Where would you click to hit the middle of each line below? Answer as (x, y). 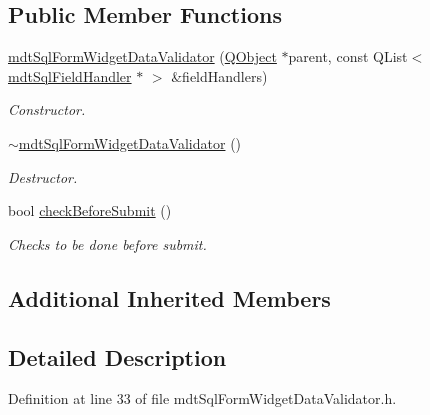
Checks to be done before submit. (107, 243)
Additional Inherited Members (169, 297)
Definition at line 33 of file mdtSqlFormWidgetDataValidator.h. (202, 398)
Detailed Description (117, 356)
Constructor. (47, 109)
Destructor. (43, 176)
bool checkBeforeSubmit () (90, 210)
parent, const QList (348, 56)
